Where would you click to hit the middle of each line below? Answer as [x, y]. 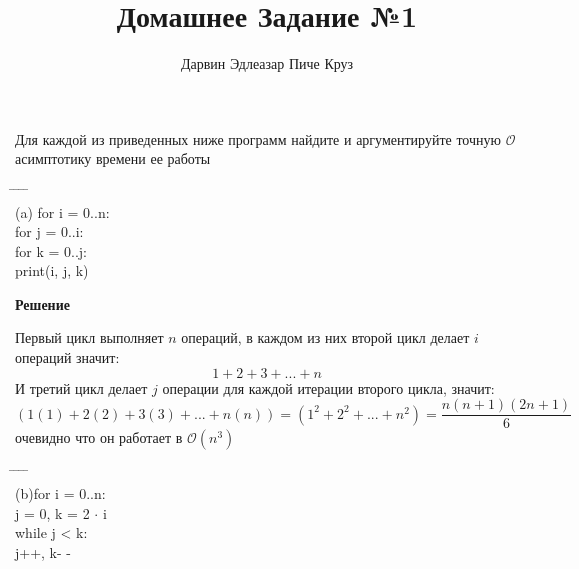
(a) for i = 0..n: [62, 211]
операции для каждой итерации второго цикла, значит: [328, 387]
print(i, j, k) [52, 270]
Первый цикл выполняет [89, 337]
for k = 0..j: [51, 250]
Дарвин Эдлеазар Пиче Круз [267, 63]
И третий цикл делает [81, 387]
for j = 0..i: [49, 231]
